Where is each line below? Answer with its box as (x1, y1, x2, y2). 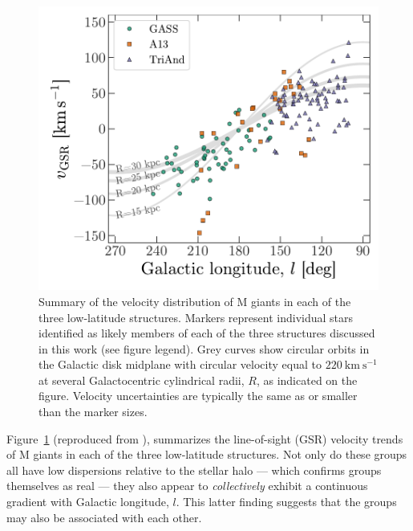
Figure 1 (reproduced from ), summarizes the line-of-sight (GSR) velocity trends (6, 430, 403, 447)
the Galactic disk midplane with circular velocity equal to (38, 356, 322, 373)
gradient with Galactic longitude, (6, 493, 169, 510)
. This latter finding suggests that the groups (176, 493, 397, 510)
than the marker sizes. (38, 403, 148, 420)
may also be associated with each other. (6, 509, 202, 525)
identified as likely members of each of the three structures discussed (38, 325, 375, 341)
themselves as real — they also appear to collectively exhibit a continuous (6, 477, 368, 494)
